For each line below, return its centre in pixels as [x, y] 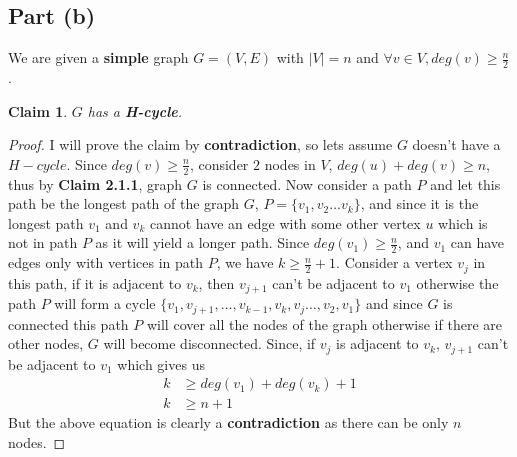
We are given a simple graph [98, 57]
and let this [465, 183]
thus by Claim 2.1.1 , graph [95, 183]
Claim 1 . [38, 110]
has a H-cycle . [135, 110]
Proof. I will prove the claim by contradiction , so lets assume [200, 144]
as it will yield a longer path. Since [202, 242]
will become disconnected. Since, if [209, 343]
